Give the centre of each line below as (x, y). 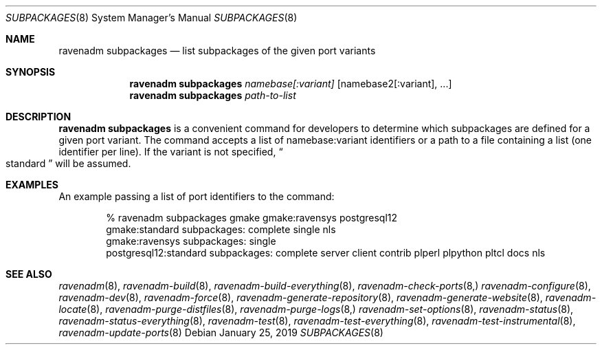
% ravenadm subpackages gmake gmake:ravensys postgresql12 (252, 218)
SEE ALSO (29, 274)
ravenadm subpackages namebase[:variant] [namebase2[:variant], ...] (291, 84)
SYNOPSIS (31, 72)
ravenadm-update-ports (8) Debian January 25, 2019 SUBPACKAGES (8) (221, 332)
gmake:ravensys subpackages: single (191, 241)
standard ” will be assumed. (68, 163)
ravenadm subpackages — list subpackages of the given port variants (217, 51)
